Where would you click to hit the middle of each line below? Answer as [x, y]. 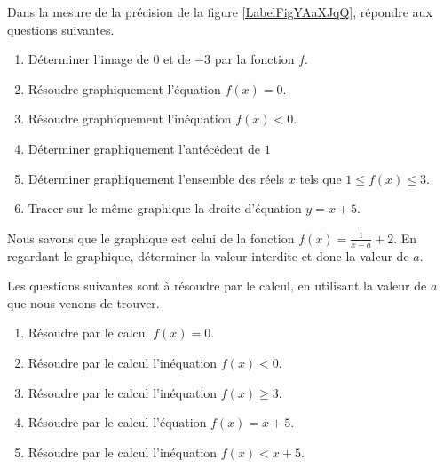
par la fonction [254, 59]
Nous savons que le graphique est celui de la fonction [151, 238]
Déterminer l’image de [88, 59]
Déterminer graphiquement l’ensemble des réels [156, 178]
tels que [321, 178]
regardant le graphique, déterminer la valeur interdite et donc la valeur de [208, 255]
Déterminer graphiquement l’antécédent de [144, 148]
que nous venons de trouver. [83, 302]
